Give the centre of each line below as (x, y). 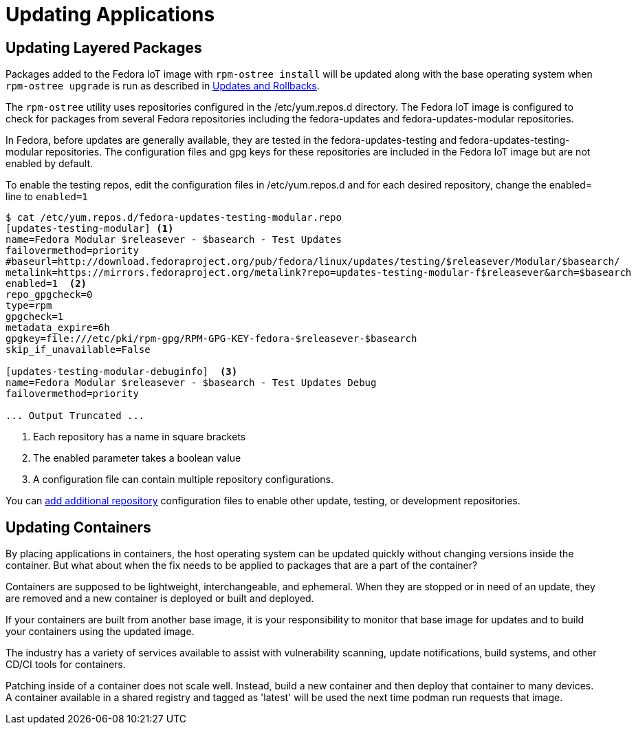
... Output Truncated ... (75, 416)
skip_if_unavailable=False (78, 350)
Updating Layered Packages (104, 47)
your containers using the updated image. (100, 632)
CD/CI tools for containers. (66, 665)
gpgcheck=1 (35, 317)
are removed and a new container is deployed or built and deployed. (160, 599)
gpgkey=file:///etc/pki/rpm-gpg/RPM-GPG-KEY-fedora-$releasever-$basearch (211, 339)
